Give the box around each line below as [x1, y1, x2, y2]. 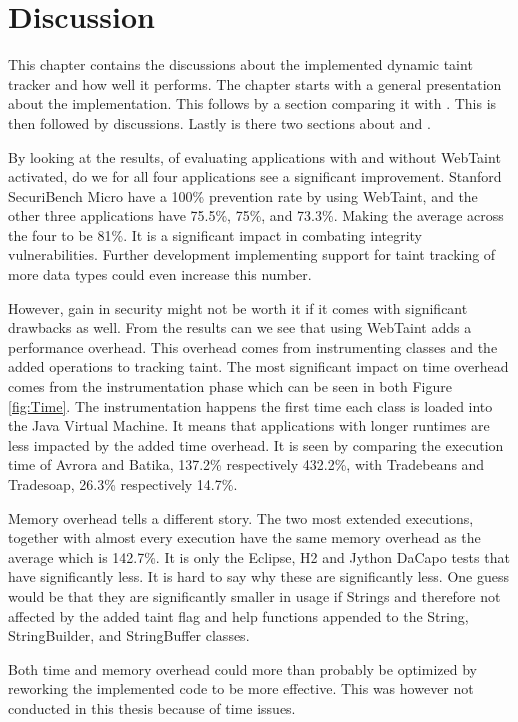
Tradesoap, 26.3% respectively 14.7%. [8, 474, 238, 494]
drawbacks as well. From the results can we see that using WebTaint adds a [8, 317, 472, 338]
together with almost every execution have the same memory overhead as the [8, 527, 481, 548]
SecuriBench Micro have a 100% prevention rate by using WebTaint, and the [8, 185, 478, 206]
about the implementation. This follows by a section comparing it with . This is [8, 93, 497, 114]
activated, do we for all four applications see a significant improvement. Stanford [8, 166, 502, 187]
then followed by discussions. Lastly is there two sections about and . [8, 112, 431, 133]
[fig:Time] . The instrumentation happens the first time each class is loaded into [8, 395, 493, 416]
